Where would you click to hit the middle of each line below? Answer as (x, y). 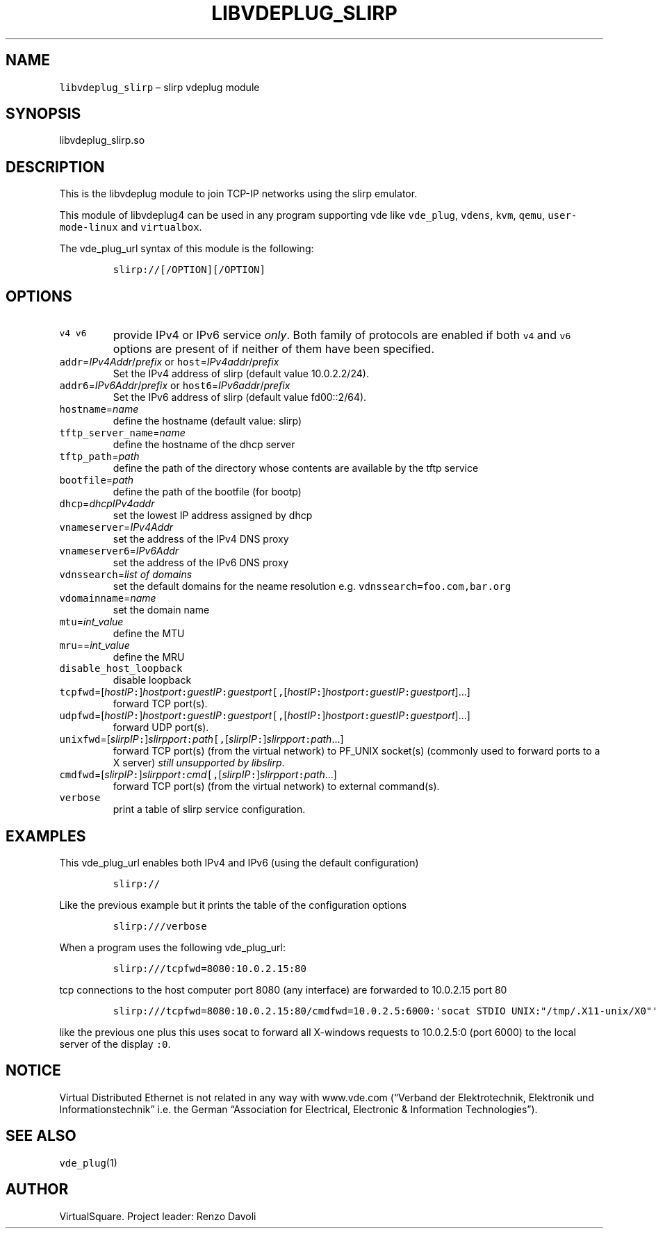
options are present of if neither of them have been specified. (273, 349)
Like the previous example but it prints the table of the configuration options (233, 905)
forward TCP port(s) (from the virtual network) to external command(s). (276, 787)
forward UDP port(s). (161, 727)
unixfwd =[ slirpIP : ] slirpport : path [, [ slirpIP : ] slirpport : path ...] (202, 739)
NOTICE (33, 1071)
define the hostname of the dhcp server (204, 445)
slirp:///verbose (160, 926)
